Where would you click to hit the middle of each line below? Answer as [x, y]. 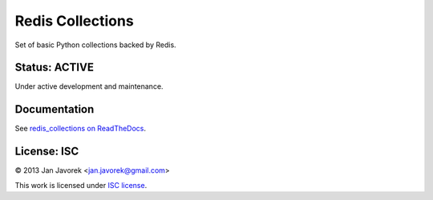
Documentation [55, 109]
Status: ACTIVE [54, 68]
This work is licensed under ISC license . [81, 185]
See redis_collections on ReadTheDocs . [81, 129]
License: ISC [47, 152]
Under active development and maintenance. [89, 86]
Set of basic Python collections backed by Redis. [95, 45]
